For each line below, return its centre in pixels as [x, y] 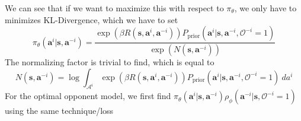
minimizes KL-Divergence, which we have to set [92, 19]
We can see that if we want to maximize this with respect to [114, 8]
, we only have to [265, 8]
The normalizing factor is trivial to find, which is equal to [110, 62]
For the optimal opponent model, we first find [88, 96]
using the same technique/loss [59, 111]
